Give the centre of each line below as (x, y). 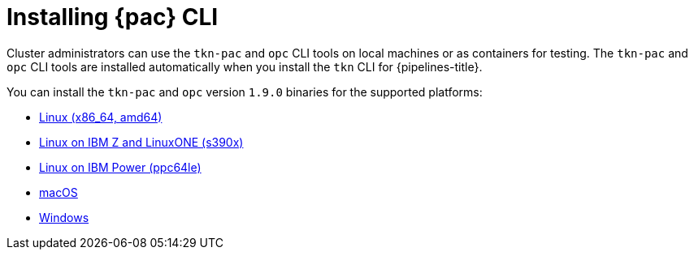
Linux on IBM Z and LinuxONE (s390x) (141, 142)
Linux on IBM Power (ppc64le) (120, 167)
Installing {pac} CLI (113, 17)
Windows (64, 217)
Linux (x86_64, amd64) (101, 117)
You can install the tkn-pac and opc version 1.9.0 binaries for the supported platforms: (245, 92)
